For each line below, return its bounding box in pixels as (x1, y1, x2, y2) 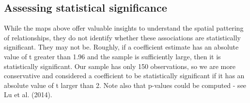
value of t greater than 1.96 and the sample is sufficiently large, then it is (4, 51, 221, 61)
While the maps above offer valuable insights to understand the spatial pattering (4, 23, 244, 33)
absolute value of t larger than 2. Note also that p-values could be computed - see (4, 80, 247, 90)
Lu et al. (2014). (4, 89, 52, 100)
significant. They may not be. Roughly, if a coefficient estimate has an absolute (4, 42, 239, 52)
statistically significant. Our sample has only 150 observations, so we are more (4, 61, 235, 71)
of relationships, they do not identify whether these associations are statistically (4, 32, 241, 42)
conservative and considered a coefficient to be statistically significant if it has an (4, 70, 245, 81)
